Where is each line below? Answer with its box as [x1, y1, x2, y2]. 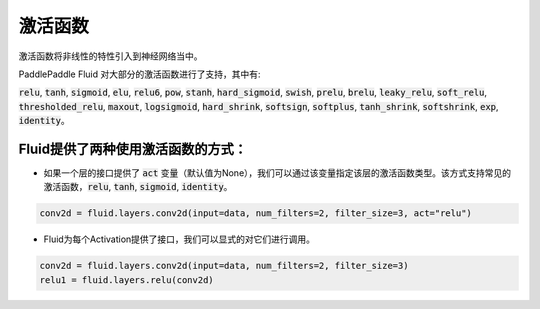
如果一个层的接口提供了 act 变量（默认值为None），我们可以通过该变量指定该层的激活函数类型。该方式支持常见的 [43, 167, 512, 179]
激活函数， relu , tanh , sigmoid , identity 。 [43, 181, 233, 193]
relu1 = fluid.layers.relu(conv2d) [39, 274, 214, 285]
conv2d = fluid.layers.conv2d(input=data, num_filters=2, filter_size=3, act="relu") [39, 208, 472, 219]
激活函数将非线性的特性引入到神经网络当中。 [18, 50, 203, 62]
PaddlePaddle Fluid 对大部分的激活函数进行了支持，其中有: [18, 68, 261, 80]
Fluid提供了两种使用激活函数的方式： [18, 140, 248, 157]
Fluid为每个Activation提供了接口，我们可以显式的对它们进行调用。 [43, 233, 315, 245]
